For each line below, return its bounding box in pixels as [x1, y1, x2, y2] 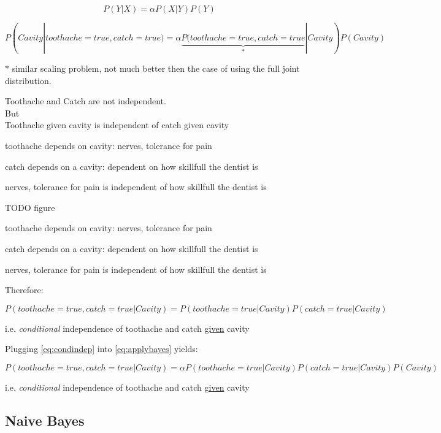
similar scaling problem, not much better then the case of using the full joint [12, 61, 300, 74]
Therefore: [5, 283, 44, 296]
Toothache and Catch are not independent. [5, 94, 166, 107]
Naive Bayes [5, 410, 85, 429]
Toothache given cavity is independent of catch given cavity [5, 118, 229, 131]
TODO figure [5, 201, 55, 213]
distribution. [5, 74, 52, 86]
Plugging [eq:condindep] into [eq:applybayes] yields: [5, 342, 198, 355]
